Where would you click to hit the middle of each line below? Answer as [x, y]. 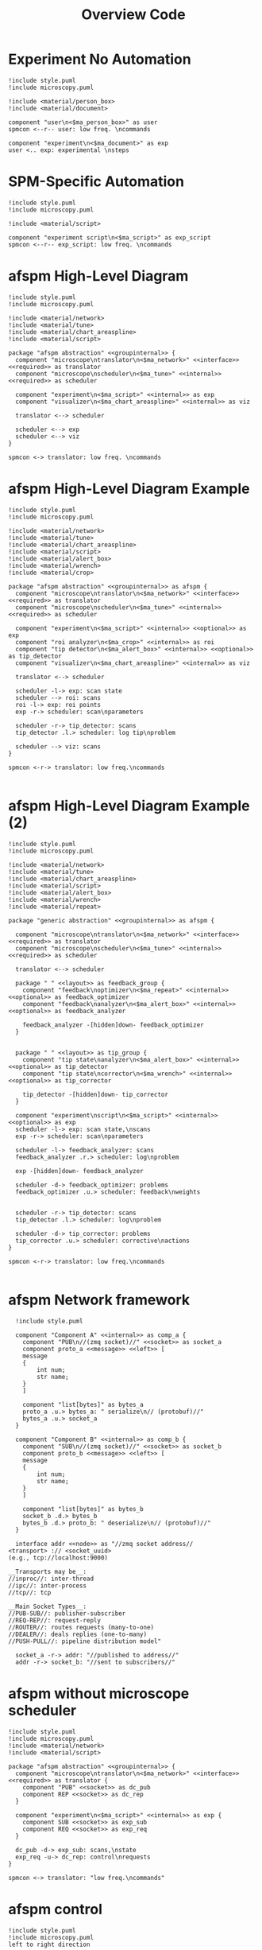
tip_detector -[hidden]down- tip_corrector [96, 1094]
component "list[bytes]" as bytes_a [83, 1404]
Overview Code [133, 15]
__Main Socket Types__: [48, 1606]
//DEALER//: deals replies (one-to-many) [78, 1634]
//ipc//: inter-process [48, 1585]
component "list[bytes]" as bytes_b [83, 1509]
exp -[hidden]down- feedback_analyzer [80, 1171]
